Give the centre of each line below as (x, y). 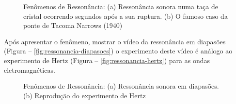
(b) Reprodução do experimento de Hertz (85, 95)
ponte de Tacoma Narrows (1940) (73, 25)
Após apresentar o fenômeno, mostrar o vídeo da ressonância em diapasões (115, 41)
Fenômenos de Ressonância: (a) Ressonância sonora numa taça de (121, 6)
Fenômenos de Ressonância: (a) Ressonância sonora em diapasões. (121, 86)
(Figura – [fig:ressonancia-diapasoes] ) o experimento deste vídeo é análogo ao (118, 51)
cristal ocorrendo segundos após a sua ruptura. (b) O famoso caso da (126, 16)
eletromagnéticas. (30, 70)
